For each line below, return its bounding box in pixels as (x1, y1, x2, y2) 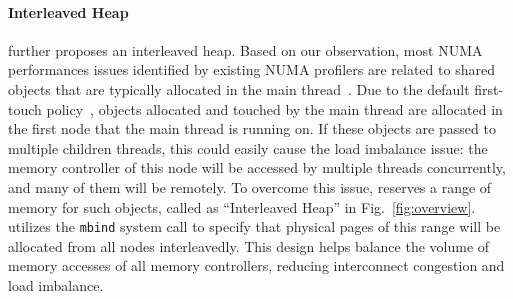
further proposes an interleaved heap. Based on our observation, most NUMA (8, 39, 483, 60)
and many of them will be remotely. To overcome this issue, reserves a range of (8, 176, 492, 197)
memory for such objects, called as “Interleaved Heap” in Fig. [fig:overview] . (8, 196, 476, 217)
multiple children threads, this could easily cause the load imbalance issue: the (8, 137, 488, 158)
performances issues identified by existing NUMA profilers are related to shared (8, 59, 495, 80)
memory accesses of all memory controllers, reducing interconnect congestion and (8, 255, 505, 276)
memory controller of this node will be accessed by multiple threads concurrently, (8, 157, 506, 178)
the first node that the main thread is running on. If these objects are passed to (8, 118, 496, 139)
